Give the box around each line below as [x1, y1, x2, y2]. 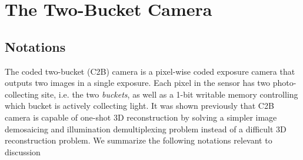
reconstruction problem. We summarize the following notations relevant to [5, 134, 272, 146]
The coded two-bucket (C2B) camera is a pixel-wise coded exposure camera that [5, 65, 295, 77]
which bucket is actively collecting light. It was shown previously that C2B [5, 99, 274, 112]
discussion [5, 145, 41, 158]
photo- [272, 76, 297, 89]
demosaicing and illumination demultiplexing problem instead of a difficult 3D [5, 122, 287, 135]
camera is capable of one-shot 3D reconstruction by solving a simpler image [5, 111, 277, 123]
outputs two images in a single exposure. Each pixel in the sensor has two [5, 76, 271, 89]
